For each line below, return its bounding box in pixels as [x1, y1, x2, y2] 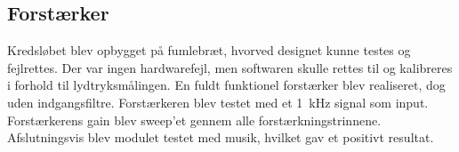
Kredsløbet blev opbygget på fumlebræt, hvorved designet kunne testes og [7, 41, 411, 60]
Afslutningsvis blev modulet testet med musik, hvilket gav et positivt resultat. [7, 128, 434, 147]
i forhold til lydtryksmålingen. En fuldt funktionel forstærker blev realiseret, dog [7, 76, 446, 94]
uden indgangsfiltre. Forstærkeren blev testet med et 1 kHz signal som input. [7, 92, 429, 111]
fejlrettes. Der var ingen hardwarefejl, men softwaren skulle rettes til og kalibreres [7, 58, 453, 76]
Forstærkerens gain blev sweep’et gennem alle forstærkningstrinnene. [7, 110, 382, 129]
